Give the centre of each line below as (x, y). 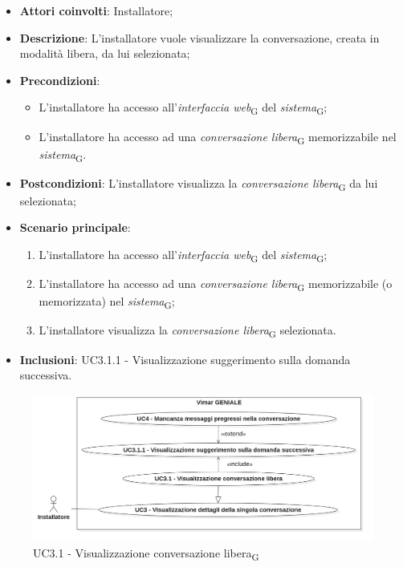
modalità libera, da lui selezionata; (105, 53)
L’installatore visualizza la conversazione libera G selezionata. (187, 331)
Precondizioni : (60, 80)
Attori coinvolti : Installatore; (96, 10)
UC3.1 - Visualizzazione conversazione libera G (146, 553)
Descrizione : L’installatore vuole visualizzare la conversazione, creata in (199, 37)
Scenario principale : (75, 227)
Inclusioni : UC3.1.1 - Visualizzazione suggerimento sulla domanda (185, 359)
